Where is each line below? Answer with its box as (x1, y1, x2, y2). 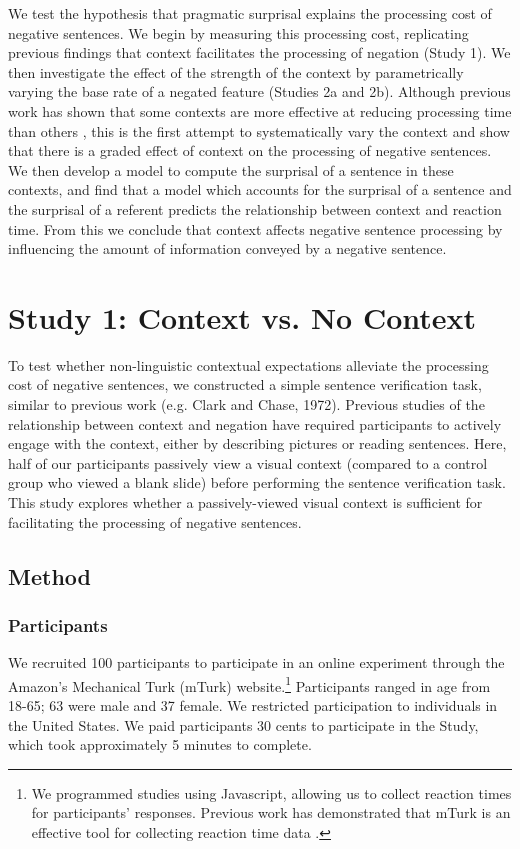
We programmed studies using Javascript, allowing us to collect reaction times (31, 782, 512, 803)
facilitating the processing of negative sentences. (8, 511, 302, 532)
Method (8, 560, 91, 591)
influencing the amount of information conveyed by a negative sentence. (8, 238, 447, 259)
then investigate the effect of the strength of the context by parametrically (8, 61, 464, 82)
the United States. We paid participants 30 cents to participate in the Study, (8, 714, 479, 735)
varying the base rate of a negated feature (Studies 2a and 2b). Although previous (8, 81, 511, 102)
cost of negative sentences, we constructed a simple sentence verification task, (8, 374, 482, 395)
